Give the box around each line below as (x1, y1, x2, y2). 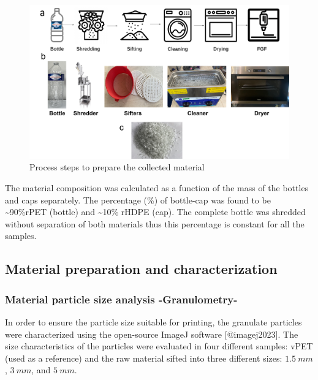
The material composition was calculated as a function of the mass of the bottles (5, 181, 309, 194)
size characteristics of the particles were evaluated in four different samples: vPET (5, 340, 313, 352)
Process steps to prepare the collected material (29, 161, 205, 173)
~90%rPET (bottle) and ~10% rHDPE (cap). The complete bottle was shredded (5, 205, 306, 218)
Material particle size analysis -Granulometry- (5, 291, 238, 306)
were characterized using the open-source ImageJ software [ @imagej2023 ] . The (5, 327, 298, 340)
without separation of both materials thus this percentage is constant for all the (5, 217, 305, 230)
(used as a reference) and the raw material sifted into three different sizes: (5, 351, 282, 364)
